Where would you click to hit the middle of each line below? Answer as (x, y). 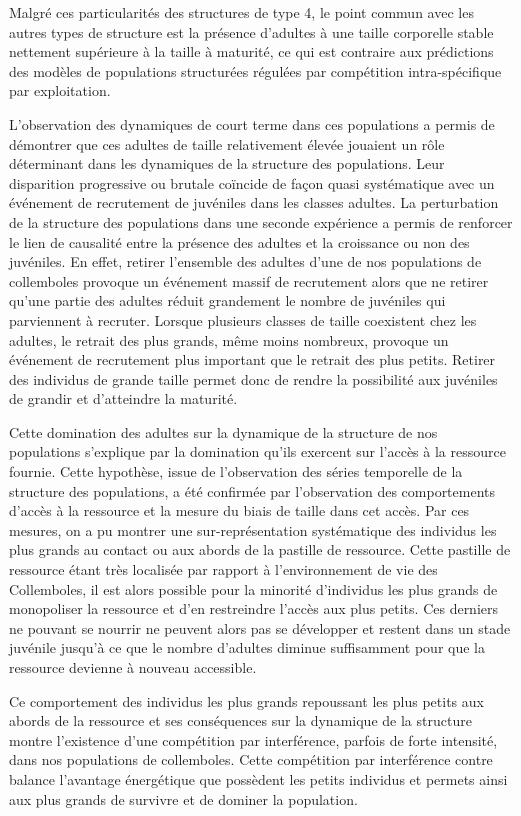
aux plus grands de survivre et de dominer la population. (183, 798)
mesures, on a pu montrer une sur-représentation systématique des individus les (253, 529)
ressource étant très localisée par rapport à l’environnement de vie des (223, 569)
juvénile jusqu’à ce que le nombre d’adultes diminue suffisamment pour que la (247, 647)
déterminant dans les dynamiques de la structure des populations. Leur (227, 163)
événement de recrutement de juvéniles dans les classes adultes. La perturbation (254, 202)
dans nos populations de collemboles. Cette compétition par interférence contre (251, 759)
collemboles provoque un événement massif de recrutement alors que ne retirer (249, 280)
